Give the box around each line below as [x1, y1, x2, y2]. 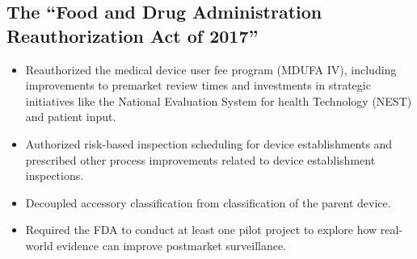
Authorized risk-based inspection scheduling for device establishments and [25, 135, 393, 152]
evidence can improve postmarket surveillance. [57, 236, 287, 253]
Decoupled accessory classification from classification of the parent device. [25, 194, 391, 211]
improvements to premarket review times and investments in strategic [25, 77, 371, 94]
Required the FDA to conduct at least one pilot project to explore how [25, 221, 377, 238]
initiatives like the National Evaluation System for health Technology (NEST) [25, 92, 412, 109]
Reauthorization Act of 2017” [6, 23, 259, 48]
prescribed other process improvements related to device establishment [25, 151, 376, 168]
